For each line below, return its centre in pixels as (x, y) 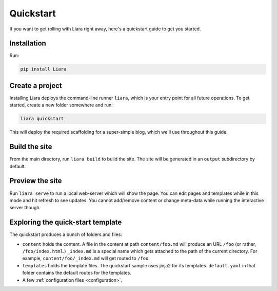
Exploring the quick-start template (66, 222)
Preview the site (36, 181)
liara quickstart (42, 119)
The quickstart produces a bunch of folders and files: (66, 234)
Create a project (36, 86)
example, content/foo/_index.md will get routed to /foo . (86, 258)
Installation (28, 43)
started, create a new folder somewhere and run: (61, 105)
